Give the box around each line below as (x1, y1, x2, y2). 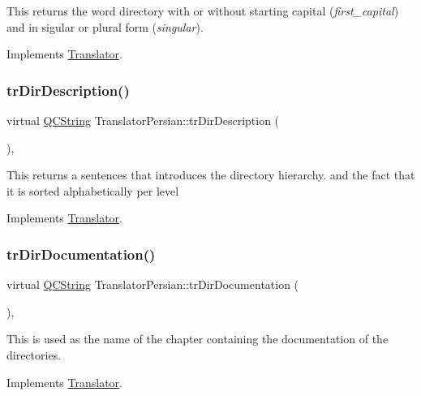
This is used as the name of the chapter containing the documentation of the (6, 330, 389, 347)
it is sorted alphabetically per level (6, 182, 179, 199)
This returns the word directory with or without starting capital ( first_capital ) (6, 2, 399, 19)
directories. (6, 346, 62, 363)
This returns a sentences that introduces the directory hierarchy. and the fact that (6, 166, 415, 183)
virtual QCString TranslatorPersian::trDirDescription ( (6, 112, 280, 128)
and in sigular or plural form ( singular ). (6, 18, 204, 35)
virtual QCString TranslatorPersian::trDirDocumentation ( (6, 276, 299, 293)
